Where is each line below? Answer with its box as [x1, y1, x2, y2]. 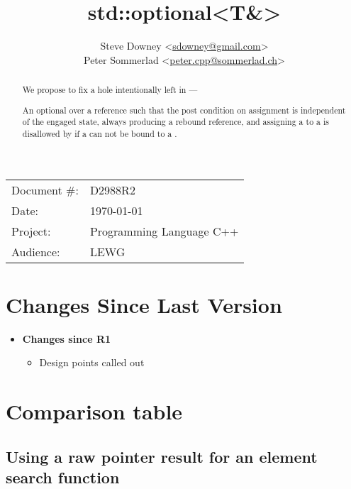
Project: [11, 222, 51, 239]
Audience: [11, 243, 60, 260]
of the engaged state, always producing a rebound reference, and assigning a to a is [22, 116, 329, 128]
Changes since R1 [22, 331, 111, 346]
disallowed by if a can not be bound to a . [22, 127, 177, 139]
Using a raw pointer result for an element [6, 445, 318, 467]
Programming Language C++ [89, 222, 239, 239]
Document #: [11, 181, 79, 198]
